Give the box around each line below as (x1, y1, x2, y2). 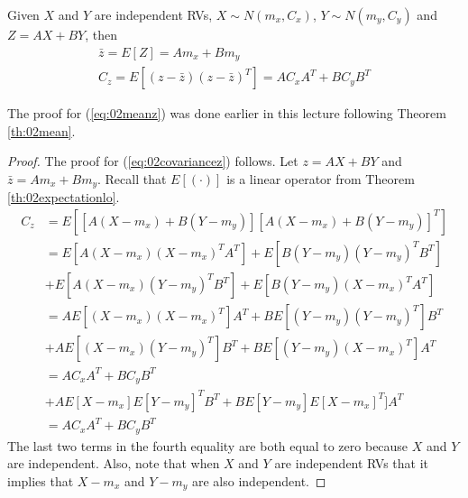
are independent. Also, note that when (7, 454, 220, 473)
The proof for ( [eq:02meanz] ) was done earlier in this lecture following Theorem (7, 104, 446, 123)
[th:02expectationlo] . (7, 188, 120, 207)
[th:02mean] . (7, 121, 76, 140)
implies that (7, 471, 74, 490)
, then (85, 25, 118, 43)
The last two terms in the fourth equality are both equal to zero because (7, 436, 408, 455)
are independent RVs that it (274, 454, 429, 473)
